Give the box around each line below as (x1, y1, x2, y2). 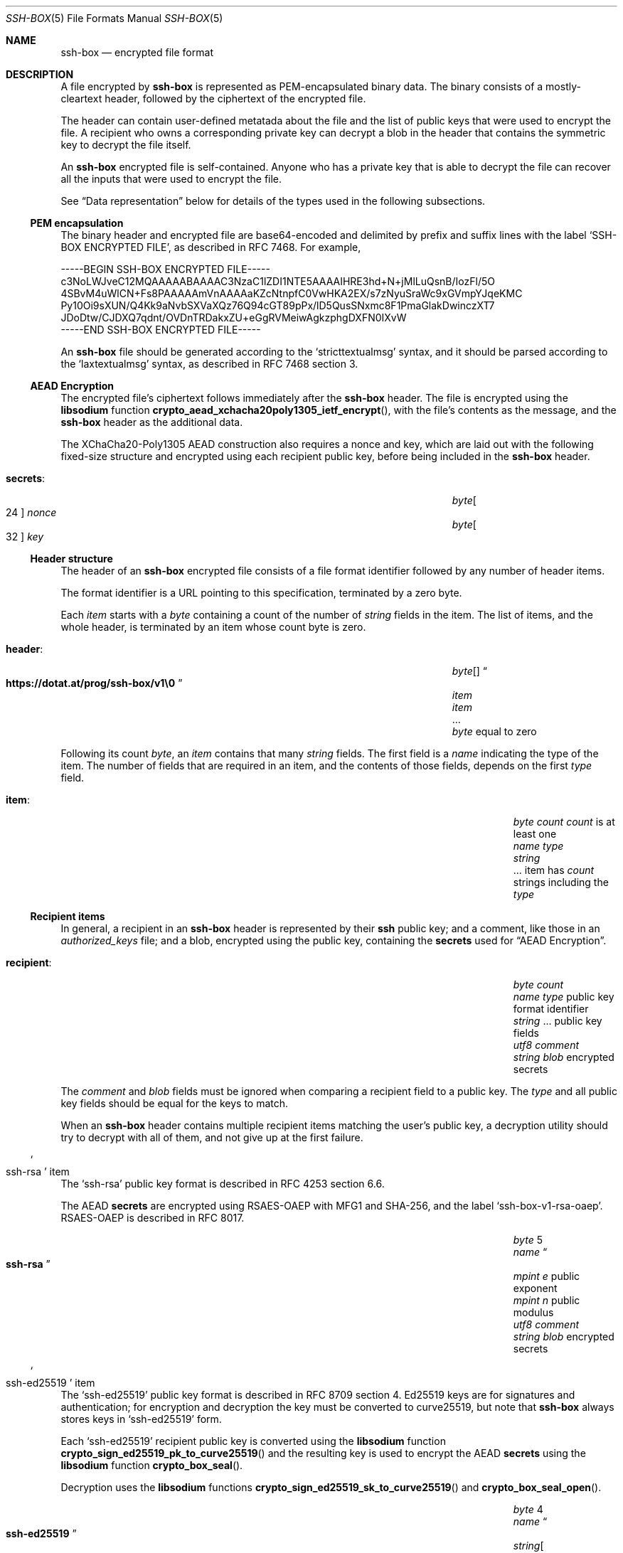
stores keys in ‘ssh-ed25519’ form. (60, 1413, 222, 1425)
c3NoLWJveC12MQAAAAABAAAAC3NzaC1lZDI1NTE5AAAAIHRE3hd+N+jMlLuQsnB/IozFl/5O (60, 275, 495, 287)
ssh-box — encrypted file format (60, 46, 213, 58)
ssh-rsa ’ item (6, 1165, 70, 1178)
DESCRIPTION (6, 68, 74, 80)
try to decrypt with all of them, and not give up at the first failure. (60, 1131, 363, 1143)
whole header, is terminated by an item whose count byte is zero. (60, 621, 366, 633)
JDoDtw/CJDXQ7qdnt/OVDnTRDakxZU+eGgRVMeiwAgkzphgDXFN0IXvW (60, 311, 407, 324)
